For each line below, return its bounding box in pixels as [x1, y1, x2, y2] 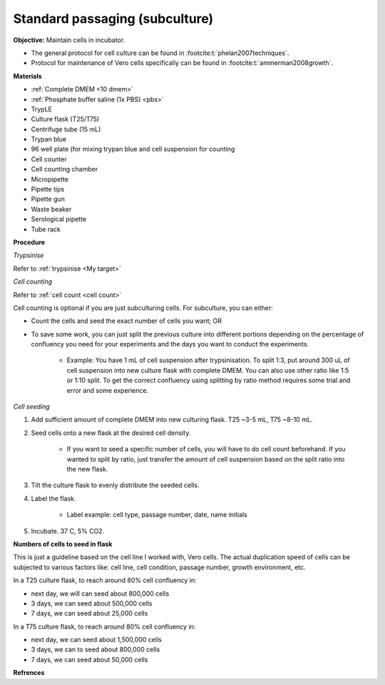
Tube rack [31, 225, 61, 234]
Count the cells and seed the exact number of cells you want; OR [31, 316, 222, 325]
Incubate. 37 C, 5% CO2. [31, 526, 105, 535]
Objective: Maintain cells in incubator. [13, 36, 125, 44]
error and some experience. [66, 386, 149, 394]
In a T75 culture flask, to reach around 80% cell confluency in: [13, 622, 196, 631]
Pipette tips [31, 185, 65, 194]
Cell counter [31, 154, 67, 164]
